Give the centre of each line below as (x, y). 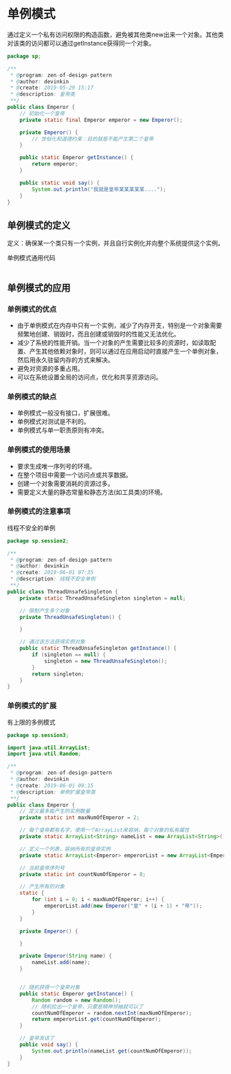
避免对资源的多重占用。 (50, 368)
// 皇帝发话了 (37, 1038)
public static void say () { (59, 183)
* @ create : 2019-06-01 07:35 (52, 573)
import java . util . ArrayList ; (49, 748)
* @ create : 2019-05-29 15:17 (52, 88)
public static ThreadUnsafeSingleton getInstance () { (98, 649)
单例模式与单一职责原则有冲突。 (62, 430)
